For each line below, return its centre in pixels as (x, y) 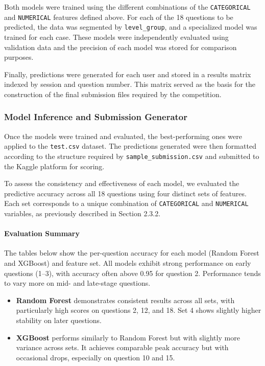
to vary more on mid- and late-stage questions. (77, 283)
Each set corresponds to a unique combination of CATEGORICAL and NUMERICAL (126, 203)
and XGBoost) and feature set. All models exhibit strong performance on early (128, 263)
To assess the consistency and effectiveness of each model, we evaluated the (122, 183)
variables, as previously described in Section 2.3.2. (82, 213)
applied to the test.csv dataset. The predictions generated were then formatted (130, 146)
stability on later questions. (59, 320)
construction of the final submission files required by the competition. (113, 94)
